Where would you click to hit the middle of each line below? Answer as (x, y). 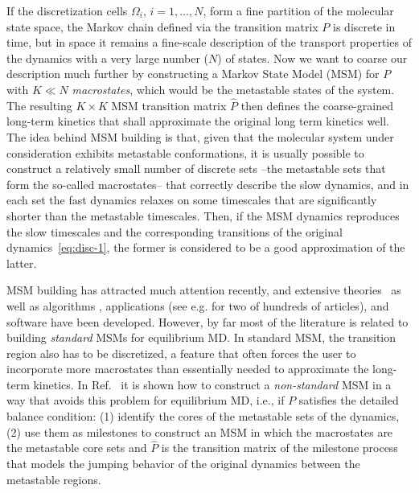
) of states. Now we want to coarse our (312, 58)
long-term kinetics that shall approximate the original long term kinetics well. (198, 121)
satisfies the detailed (349, 400)
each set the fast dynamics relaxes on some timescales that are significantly (192, 200)
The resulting (39, 105)
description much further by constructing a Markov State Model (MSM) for (193, 74)
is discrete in (364, 26)
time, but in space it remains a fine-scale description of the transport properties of (209, 42)
